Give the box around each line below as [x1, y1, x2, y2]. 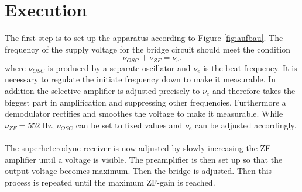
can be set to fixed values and [75, 118, 183, 131]
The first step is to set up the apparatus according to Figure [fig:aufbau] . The [5, 32, 283, 44]
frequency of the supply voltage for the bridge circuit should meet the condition [5, 43, 291, 55]
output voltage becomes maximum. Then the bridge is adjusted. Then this [5, 165, 272, 177]
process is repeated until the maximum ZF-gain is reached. [5, 176, 215, 188]
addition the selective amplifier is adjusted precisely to [5, 84, 200, 96]
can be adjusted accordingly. [194, 118, 297, 131]
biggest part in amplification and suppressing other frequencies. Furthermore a [5, 96, 286, 108]
